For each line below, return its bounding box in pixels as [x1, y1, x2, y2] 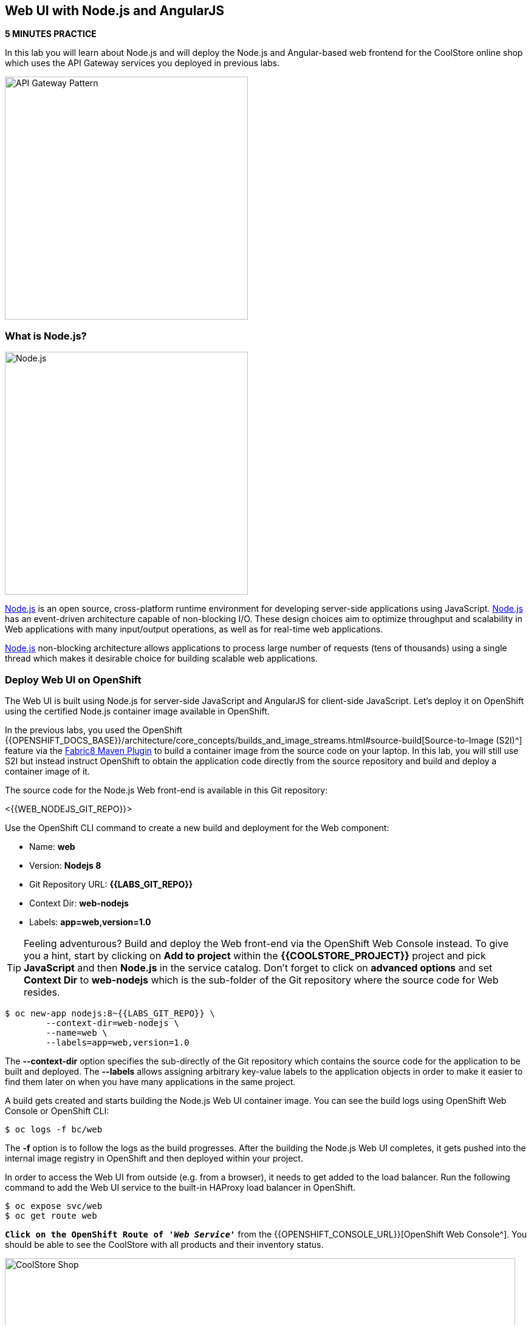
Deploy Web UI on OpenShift [5, 673, 142, 686]
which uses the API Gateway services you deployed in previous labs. [5, 58, 280, 69]
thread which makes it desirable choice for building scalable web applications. [5, 653, 318, 664]
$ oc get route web [5, 1210, 97, 1221]
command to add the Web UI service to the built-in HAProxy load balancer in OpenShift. [5, 1182, 356, 1193]
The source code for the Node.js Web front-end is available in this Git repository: [5, 784, 328, 795]
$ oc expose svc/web [5, 1200, 103, 1211]
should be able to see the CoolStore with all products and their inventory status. [5, 1239, 324, 1250]
